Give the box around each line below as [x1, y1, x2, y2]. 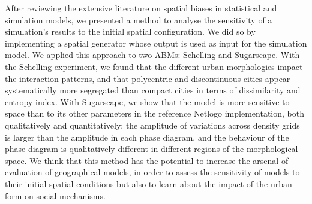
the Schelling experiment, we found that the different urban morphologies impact [5, 60, 303, 72]
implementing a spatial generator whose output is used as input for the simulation [5, 36, 307, 49]
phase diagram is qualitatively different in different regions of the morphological [5, 142, 298, 155]
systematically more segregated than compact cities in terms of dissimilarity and [5, 84, 301, 96]
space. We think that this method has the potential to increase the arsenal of [5, 154, 289, 166]
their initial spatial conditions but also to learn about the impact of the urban [5, 177, 292, 190]
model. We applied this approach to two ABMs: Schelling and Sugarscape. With [5, 48, 300, 61]
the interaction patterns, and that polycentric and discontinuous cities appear [5, 72, 290, 84]
